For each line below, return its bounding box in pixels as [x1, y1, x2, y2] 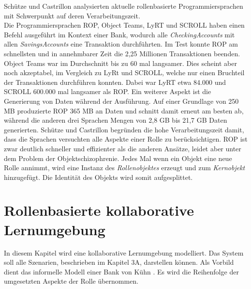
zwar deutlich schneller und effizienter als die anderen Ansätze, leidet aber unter [4, 143, 241, 153]
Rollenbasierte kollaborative [4, 200, 194, 220]
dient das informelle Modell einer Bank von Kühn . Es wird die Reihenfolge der [4, 266, 239, 276]
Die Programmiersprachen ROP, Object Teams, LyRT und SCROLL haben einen [4, 20, 245, 30]
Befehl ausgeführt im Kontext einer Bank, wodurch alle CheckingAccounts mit [4, 29, 235, 39]
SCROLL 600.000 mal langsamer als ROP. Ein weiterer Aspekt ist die [4, 86, 211, 96]
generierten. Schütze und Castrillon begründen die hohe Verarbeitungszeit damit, [4, 124, 244, 134]
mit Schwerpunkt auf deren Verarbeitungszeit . [4, 10, 140, 20]
